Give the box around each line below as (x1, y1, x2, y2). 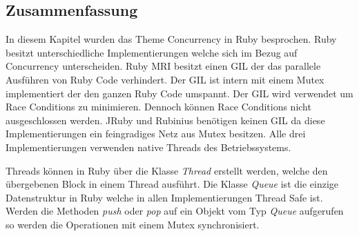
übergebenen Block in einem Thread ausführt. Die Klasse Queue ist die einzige (6, 177, 339, 191)
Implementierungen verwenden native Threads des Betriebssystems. (6, 139, 291, 154)
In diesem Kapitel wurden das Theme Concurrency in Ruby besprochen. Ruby (6, 32, 337, 46)
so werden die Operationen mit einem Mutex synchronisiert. (6, 217, 260, 231)
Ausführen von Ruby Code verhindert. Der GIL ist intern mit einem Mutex (6, 72, 324, 86)
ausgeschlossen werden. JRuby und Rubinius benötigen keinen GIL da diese (6, 112, 325, 127)
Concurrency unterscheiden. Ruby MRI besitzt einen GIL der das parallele (6, 59, 321, 73)
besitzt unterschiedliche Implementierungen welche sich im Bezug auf (6, 45, 298, 59)
